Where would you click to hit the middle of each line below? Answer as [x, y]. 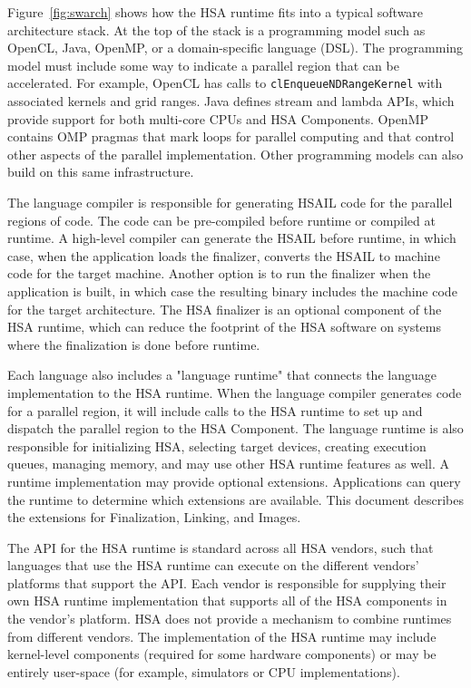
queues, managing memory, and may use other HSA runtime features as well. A [228, 464]
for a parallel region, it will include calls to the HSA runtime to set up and [215, 410]
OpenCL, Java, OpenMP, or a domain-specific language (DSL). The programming [235, 48]
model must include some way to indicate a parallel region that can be [203, 65]
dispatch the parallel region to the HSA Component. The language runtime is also [235, 428]
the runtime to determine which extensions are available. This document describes [235, 499]
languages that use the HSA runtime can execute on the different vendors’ [213, 565]
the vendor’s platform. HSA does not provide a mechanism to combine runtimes [230, 619]
